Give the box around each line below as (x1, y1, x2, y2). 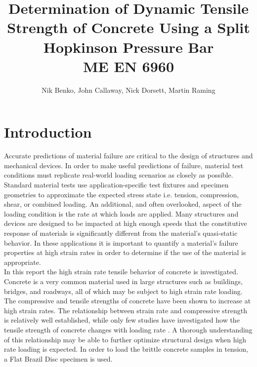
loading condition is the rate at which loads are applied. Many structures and (4, 208, 239, 219)
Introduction (4, 122, 92, 142)
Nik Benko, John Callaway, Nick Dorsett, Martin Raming (42, 84, 215, 95)
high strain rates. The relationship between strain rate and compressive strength (4, 305, 247, 315)
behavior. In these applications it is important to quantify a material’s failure (4, 237, 238, 248)
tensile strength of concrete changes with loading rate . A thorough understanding (4, 324, 253, 334)
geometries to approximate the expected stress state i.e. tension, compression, (4, 189, 239, 199)
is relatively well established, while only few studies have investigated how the (4, 315, 240, 325)
